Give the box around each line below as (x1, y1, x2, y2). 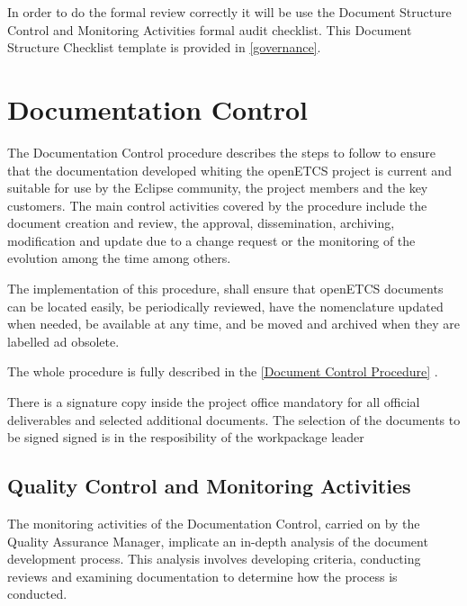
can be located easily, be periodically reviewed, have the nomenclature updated (7, 296, 444, 315)
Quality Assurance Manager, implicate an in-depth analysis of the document (7, 531, 428, 550)
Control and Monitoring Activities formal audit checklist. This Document (7, 20, 412, 39)
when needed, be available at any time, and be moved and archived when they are (7, 314, 460, 333)
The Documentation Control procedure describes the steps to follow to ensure (7, 142, 436, 161)
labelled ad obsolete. (7, 331, 120, 350)
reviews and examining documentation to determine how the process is (7, 566, 398, 585)
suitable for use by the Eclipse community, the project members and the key (7, 178, 428, 197)
